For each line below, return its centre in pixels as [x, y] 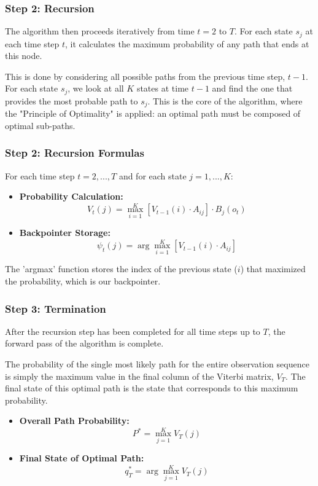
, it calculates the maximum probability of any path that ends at [187, 43]
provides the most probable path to [72, 100]
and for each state [153, 175]
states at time [163, 88]
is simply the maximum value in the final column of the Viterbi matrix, [139, 376]
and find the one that [252, 88]
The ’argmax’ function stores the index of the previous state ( [121, 269]
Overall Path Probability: [74, 421]
